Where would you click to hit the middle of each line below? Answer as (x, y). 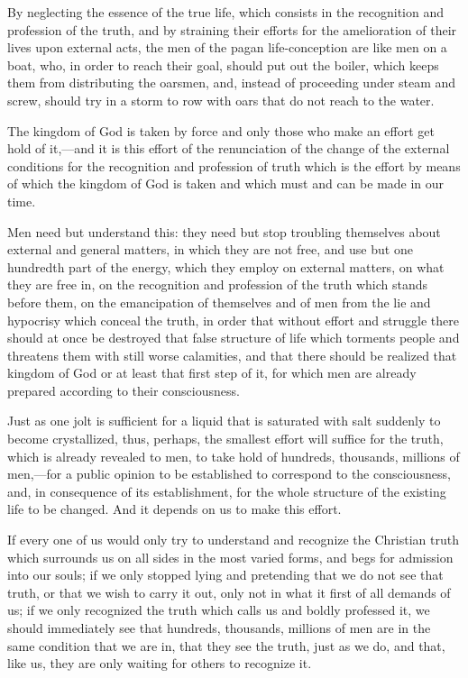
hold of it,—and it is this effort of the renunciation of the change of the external (229, 148)
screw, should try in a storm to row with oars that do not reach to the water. (221, 100)
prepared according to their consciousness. (124, 390)
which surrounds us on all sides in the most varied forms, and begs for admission (230, 557)
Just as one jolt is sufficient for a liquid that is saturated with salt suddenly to (224, 421)
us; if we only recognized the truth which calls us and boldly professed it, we (219, 610)
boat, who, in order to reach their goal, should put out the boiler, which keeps (223, 64)
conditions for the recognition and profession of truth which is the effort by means (234, 165)
